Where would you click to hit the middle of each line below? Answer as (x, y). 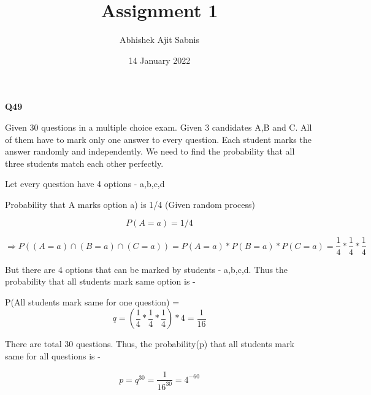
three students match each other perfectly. (84, 163)
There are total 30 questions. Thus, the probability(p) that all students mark (150, 344)
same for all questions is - (53, 355)
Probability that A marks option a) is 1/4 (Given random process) (130, 204)
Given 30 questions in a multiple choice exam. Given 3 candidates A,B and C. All (159, 127)
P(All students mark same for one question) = (92, 301)
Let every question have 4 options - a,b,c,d (85, 184)
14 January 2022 (159, 60)
